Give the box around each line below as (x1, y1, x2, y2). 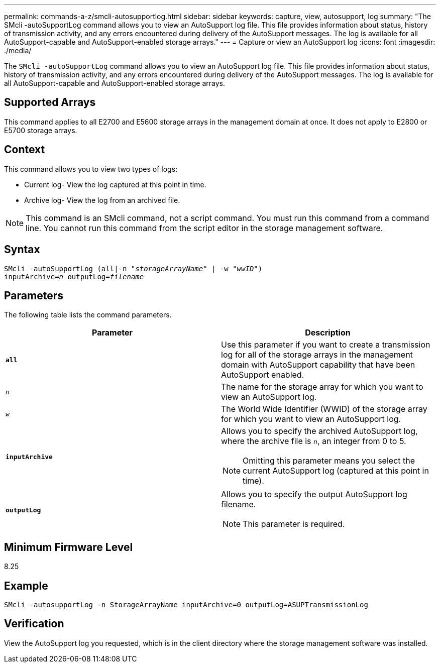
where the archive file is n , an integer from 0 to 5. (221, 436, 406, 447)
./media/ (4, 46, 32, 55)
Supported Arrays (4, 96, 96, 109)
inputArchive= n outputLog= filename (4, 272, 144, 281)
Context (4, 143, 45, 156)
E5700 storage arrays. (4, 126, 77, 135)
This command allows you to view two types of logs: (4, 164, 178, 173)
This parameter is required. (243, 519, 345, 529)
